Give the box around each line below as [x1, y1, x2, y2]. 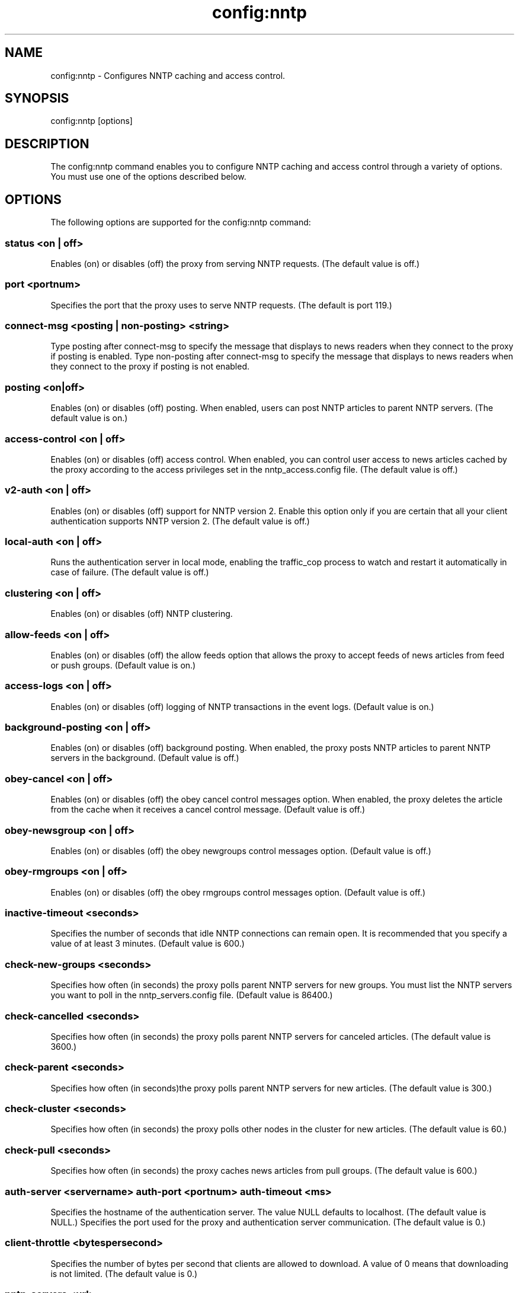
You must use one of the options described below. [50, 171, 246, 182]
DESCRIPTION [5, 136, 89, 151]
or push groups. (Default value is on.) [50, 660, 196, 670]
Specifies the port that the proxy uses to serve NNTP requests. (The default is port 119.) [50, 300, 392, 310]
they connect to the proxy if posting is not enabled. [50, 361, 249, 372]
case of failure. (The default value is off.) [50, 567, 209, 578]
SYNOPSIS [5, 91, 69, 106]
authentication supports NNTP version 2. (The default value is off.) [50, 515, 310, 526]
